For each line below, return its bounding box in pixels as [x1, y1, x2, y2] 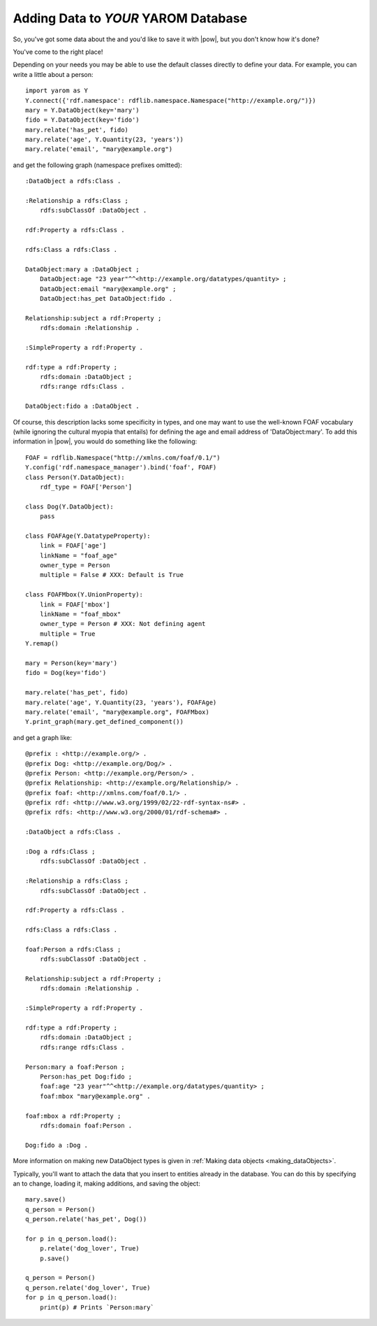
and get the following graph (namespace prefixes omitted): [13, 161, 182, 169]
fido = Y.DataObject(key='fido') [25, 116, 140, 124]
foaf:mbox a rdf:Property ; [25, 1112, 121, 1120]
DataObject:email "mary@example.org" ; [39, 285, 177, 293]
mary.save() [25, 1196, 66, 1204]
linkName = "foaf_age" [39, 551, 118, 559]
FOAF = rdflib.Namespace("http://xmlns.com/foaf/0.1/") [25, 453, 221, 462]
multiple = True [39, 629, 96, 638]
